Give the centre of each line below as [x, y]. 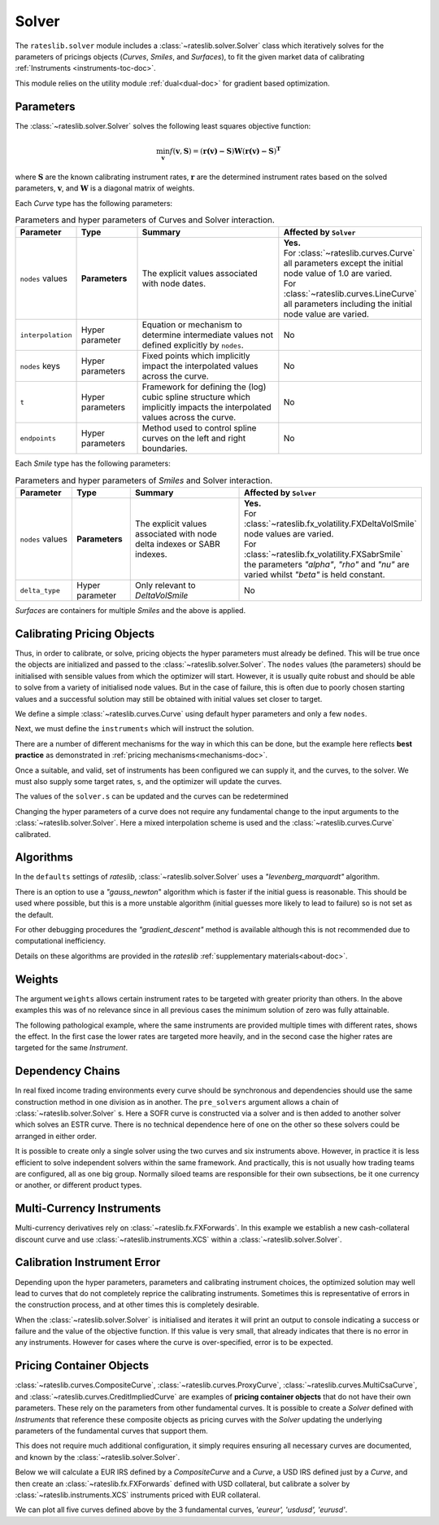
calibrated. [33, 834]
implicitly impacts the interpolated [206, 407]
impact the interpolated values [200, 366]
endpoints [38, 438]
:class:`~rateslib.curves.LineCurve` [350, 294]
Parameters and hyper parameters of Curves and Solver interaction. [145, 220]
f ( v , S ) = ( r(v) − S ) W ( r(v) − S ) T [225, 150]
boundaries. [165, 449]
